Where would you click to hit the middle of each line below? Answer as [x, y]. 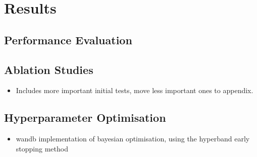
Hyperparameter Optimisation [85, 117]
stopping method [42, 148]
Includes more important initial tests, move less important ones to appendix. [135, 90]
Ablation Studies [49, 69]
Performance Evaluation [68, 40]
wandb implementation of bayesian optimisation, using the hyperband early [133, 139]
